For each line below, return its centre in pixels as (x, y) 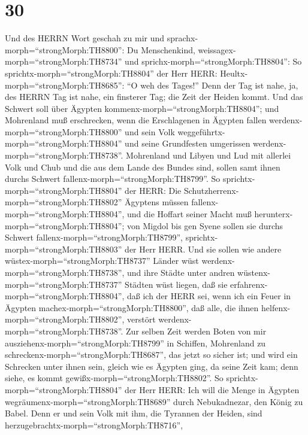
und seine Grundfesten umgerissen (188, 143)
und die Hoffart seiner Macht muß (189, 214)
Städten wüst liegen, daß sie (176, 284)
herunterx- (274, 214)
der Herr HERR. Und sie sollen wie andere (203, 249)
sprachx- (182, 38)
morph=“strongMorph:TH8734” (64, 61)
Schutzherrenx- (211, 190)
